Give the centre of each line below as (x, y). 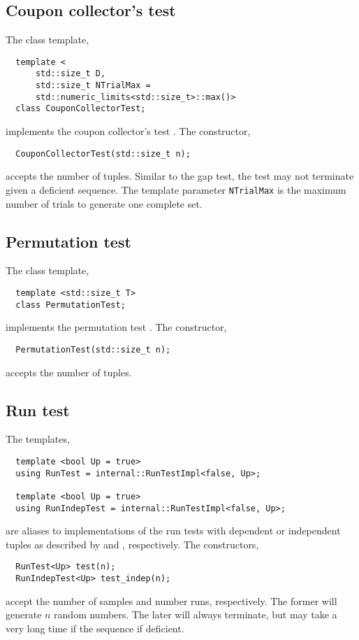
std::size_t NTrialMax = (93, 86)
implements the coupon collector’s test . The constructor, (128, 131)
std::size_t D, (71, 74)
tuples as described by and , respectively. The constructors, (132, 544)
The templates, (38, 439)
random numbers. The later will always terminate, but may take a (196, 614)
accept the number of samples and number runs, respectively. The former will (171, 600)
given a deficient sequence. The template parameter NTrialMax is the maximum (176, 189)
